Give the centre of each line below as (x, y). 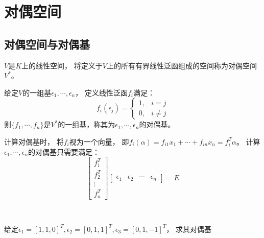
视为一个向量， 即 (99, 141)
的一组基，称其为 (87, 124)
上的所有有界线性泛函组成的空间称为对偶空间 (182, 65)
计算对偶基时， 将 (34, 141)
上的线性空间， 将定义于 (62, 65)
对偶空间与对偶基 (47, 44)
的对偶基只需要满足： (64, 151)
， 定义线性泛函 (101, 92)
